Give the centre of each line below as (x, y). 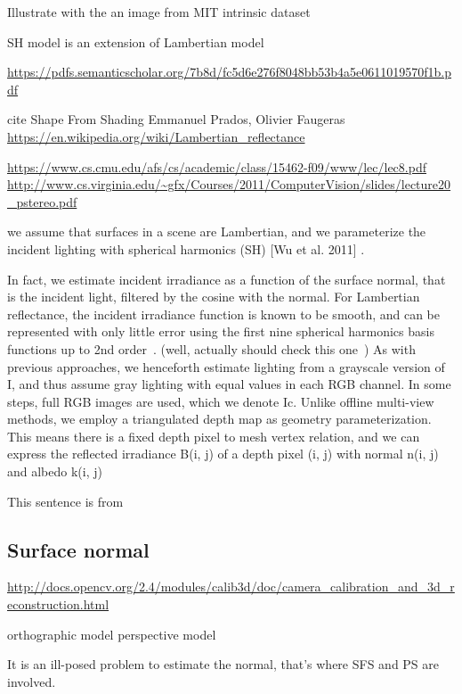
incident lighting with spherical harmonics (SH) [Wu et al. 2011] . (186, 248)
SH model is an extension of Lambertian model (136, 41)
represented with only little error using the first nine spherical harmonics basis (221, 331)
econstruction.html (58, 604)
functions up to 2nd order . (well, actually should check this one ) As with (211, 348)
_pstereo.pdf (42, 201)
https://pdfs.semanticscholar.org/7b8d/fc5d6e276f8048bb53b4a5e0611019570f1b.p (230, 72)
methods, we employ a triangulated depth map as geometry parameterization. (219, 419)
